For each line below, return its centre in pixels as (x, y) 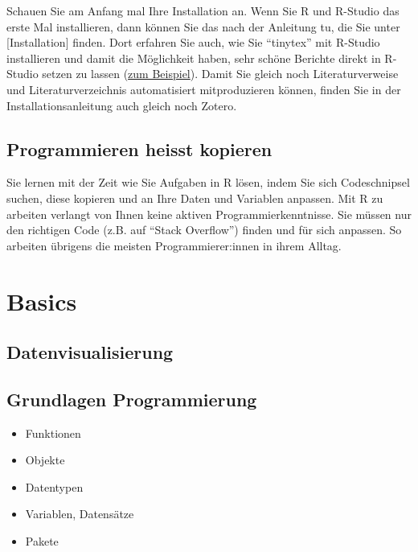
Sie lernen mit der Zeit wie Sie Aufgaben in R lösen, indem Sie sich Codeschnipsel (208, 182)
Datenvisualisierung (90, 352)
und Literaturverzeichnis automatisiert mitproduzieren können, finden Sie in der (204, 89)
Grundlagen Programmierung (132, 399)
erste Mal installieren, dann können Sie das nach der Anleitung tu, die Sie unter (203, 26)
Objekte (45, 460)
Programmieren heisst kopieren (139, 148)
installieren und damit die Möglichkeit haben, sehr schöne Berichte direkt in (194, 58)
